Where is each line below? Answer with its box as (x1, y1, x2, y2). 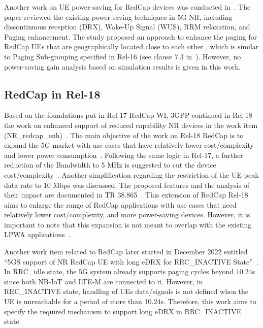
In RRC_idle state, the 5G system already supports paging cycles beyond (4, 266, 234, 277)
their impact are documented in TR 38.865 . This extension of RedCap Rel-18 (4, 189, 248, 200)
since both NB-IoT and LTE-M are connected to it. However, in (4, 276, 203, 286)
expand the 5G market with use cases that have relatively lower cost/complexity (4, 140, 254, 150)
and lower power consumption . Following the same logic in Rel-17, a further (4, 149, 243, 160)
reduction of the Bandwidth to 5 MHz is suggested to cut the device (4, 159, 216, 170)
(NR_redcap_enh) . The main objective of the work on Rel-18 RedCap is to (4, 129, 244, 140)
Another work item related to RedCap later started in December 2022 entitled (4, 246, 248, 257)
